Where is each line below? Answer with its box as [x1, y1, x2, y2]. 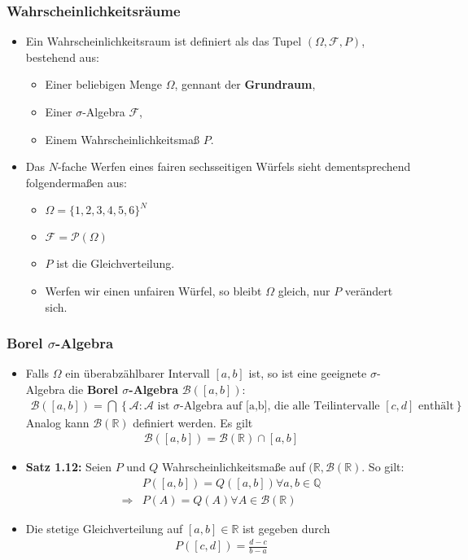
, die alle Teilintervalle [267, 400, 380, 412]
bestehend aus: [25, 48, 99, 65]
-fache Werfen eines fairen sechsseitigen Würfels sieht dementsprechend [57, 158, 411, 175]
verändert [344, 282, 393, 299]
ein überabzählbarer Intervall [65, 365, 210, 382]
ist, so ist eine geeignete [248, 365, 367, 382]
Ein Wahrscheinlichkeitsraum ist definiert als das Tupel [25, 33, 302, 50]
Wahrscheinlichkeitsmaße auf [162, 458, 305, 475]
